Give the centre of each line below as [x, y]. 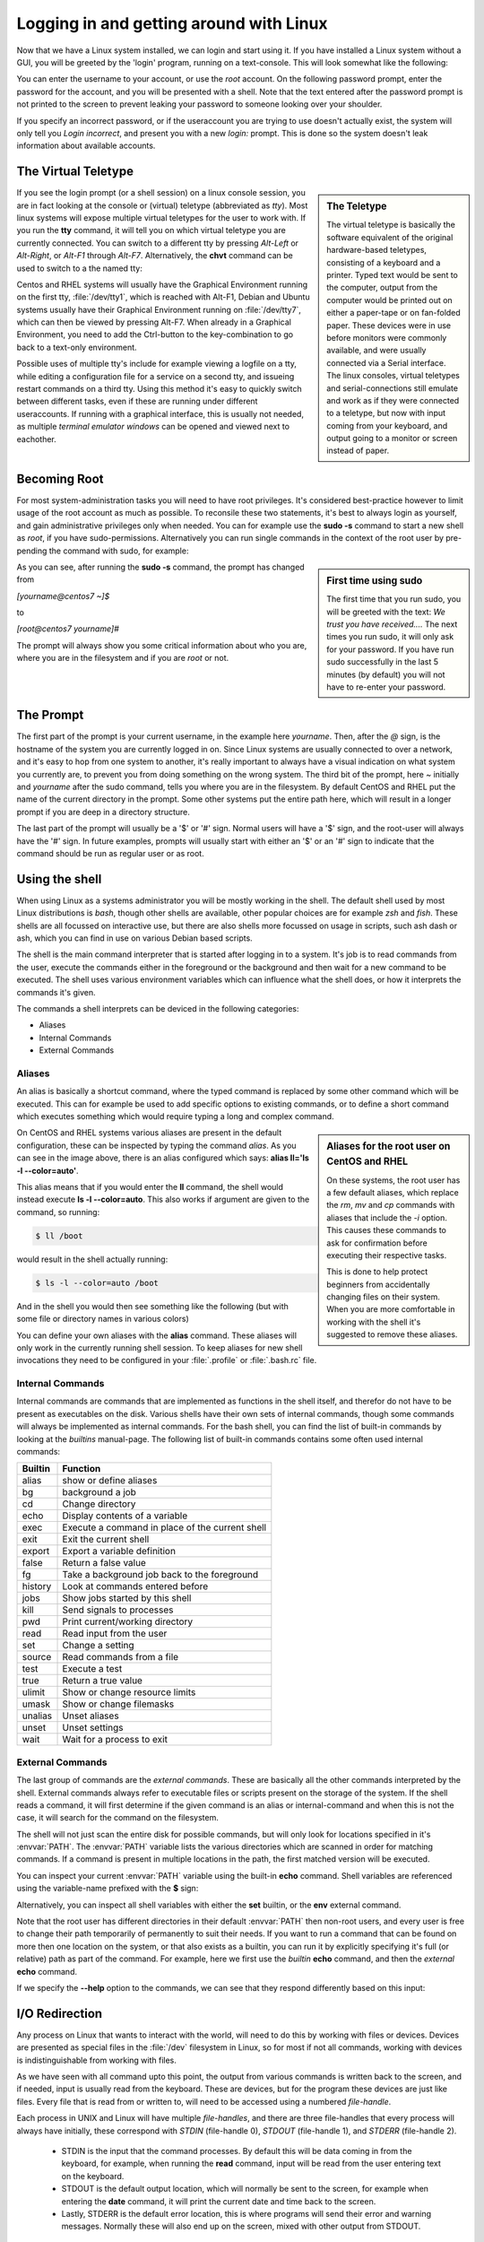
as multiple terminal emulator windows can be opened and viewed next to [153, 427]
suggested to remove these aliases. [392, 1334]
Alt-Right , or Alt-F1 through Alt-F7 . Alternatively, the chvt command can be [155, 256]
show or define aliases [110, 1481]
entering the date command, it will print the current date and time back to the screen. [219, 2201]
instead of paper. [358, 451]
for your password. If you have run [390, 649]
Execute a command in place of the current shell [164, 1527]
